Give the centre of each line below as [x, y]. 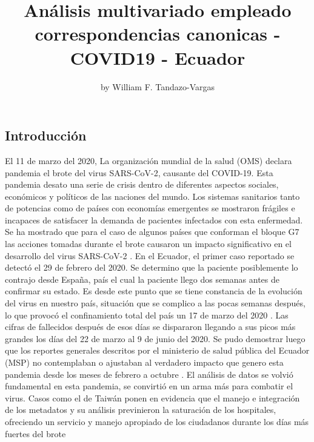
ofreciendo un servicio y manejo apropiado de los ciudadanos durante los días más [157, 421]
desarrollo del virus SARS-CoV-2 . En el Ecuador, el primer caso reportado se [150, 255]
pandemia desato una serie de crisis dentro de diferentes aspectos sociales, [142, 184]
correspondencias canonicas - [158, 34]
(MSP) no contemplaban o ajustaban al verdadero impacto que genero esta [144, 362]
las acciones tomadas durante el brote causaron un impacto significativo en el [148, 244]
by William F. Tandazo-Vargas [158, 86]
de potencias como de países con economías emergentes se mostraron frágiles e [150, 208]
